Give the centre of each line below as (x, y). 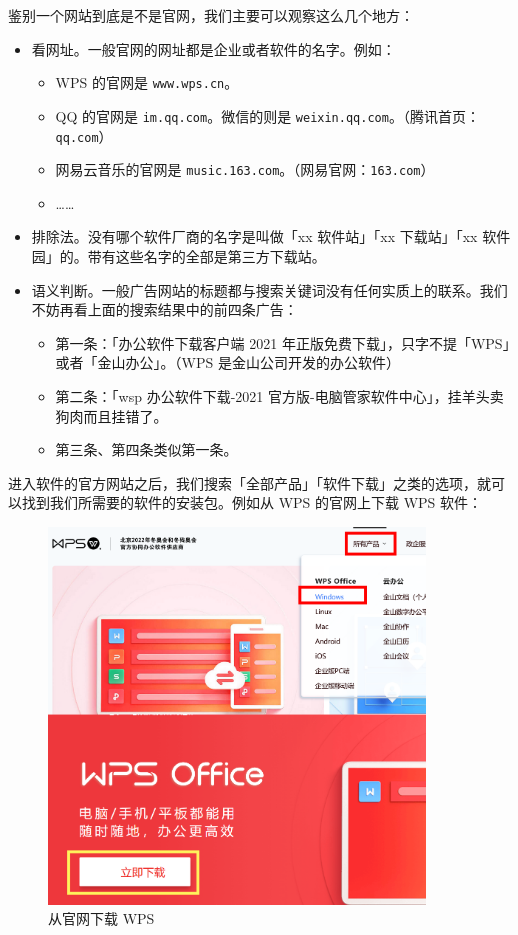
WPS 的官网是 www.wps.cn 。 (147, 82)
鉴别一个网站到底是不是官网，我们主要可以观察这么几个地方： (211, 15)
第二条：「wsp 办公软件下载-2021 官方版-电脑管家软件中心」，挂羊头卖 (279, 395)
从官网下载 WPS (101, 918)
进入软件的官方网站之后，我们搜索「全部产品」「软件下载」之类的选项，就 (249, 482)
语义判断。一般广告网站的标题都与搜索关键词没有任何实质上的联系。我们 (269, 289)
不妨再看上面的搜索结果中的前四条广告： (164, 309)
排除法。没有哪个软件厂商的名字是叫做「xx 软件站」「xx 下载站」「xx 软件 (271, 236)
